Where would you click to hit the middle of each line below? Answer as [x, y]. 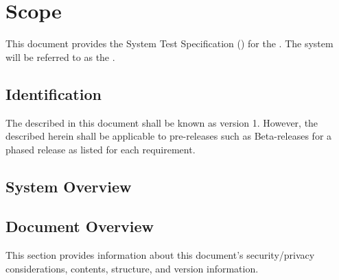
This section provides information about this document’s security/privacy [160, 255]
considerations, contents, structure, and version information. [132, 268]
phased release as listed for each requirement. [101, 149]
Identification [54, 93]
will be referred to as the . [60, 56]
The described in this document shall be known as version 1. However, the [162, 122]
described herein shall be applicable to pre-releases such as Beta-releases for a [169, 136]
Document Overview [80, 226]
